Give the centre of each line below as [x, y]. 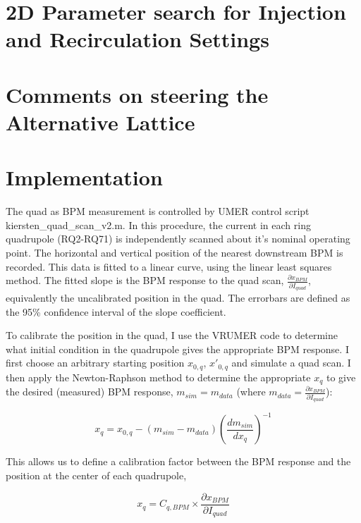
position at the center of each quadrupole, [96, 475]
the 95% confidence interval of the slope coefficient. [116, 311]
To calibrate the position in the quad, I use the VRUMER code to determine [172, 335]
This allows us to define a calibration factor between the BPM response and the [178, 461]
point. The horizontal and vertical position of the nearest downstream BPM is [175, 253]
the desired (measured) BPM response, [90, 392]
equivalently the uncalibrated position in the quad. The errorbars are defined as [178, 297]
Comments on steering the [137, 94]
